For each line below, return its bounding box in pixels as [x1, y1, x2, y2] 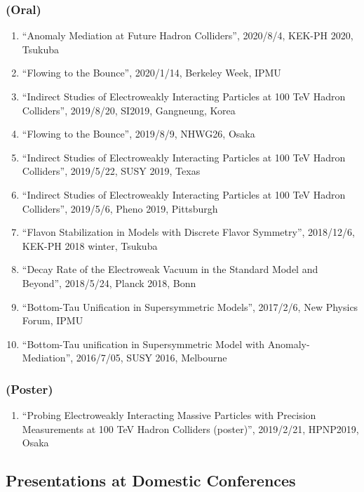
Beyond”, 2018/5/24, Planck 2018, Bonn [22, 275, 196, 290]
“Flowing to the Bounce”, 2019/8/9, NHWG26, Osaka [22, 126, 255, 141]
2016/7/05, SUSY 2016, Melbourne [76, 350, 227, 365]
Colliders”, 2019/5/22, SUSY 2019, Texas [22, 164, 201, 178]
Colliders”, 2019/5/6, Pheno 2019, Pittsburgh [22, 201, 218, 215]
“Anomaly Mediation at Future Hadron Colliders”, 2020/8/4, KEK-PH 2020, [22, 28, 353, 43]
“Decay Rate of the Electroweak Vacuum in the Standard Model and [22, 262, 318, 277]
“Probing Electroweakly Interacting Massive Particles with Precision [22, 408, 316, 423]
